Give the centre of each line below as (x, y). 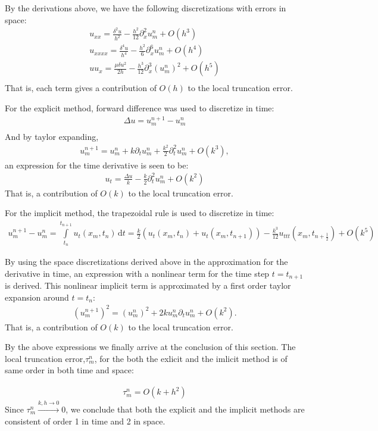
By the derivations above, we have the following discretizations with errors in (146, 8)
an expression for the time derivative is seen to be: (97, 165)
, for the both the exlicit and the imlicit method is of (191, 358)
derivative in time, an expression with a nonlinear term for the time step (137, 273)
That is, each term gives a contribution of (81, 88)
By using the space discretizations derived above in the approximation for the (146, 261)
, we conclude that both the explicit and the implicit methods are (185, 409)
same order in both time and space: (69, 370)
